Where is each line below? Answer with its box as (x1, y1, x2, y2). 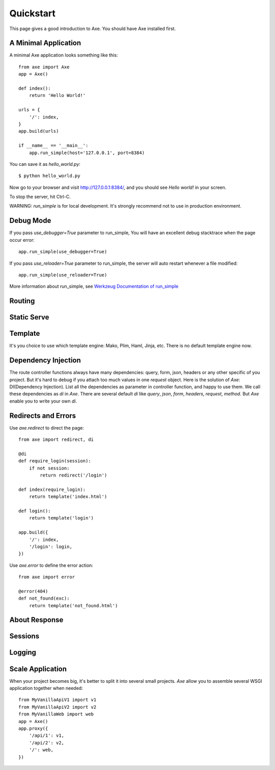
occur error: (9, 237, 35, 243)
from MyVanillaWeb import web (18, 711, 94, 717)
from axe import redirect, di (18, 437, 94, 442)
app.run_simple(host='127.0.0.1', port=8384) (29, 150, 145, 156)
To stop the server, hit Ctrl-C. (9, 194, 71, 200)
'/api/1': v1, (29, 733, 65, 738)
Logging (9, 648, 37, 657)
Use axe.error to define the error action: (9, 562, 94, 568)
